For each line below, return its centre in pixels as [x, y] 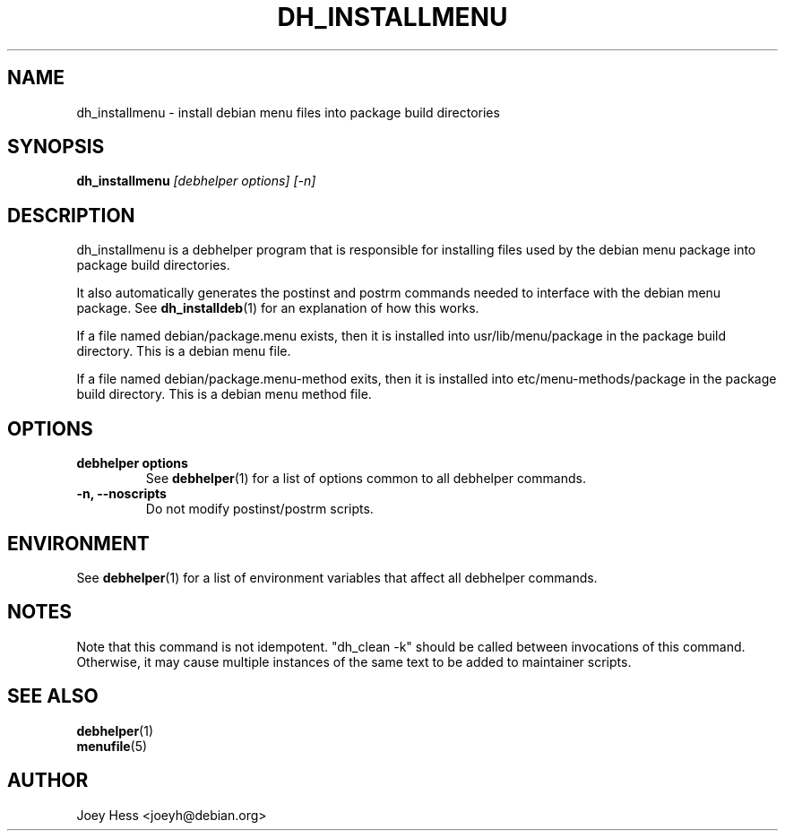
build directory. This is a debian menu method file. [224, 394]
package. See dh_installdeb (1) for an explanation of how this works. [278, 308]
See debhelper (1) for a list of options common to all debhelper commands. [366, 479]
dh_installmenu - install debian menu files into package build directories [288, 112]
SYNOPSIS [56, 147]
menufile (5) [112, 746]
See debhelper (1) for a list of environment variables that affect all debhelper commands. [337, 577]
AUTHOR [48, 781]
